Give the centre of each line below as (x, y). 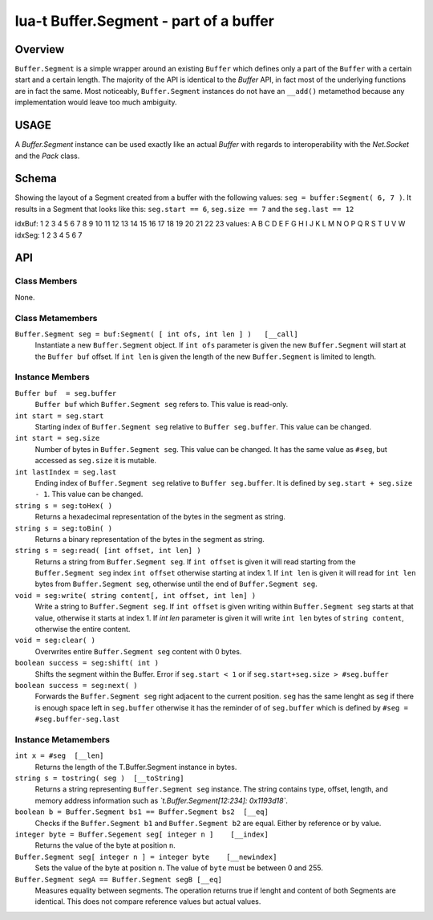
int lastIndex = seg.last (66, 472)
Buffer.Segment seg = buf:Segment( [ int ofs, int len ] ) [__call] (156, 334)
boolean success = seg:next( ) (76, 685)
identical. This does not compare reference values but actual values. (148, 902)
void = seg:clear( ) (55, 641)
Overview (40, 49)
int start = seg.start (59, 416)
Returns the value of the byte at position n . (105, 845)
